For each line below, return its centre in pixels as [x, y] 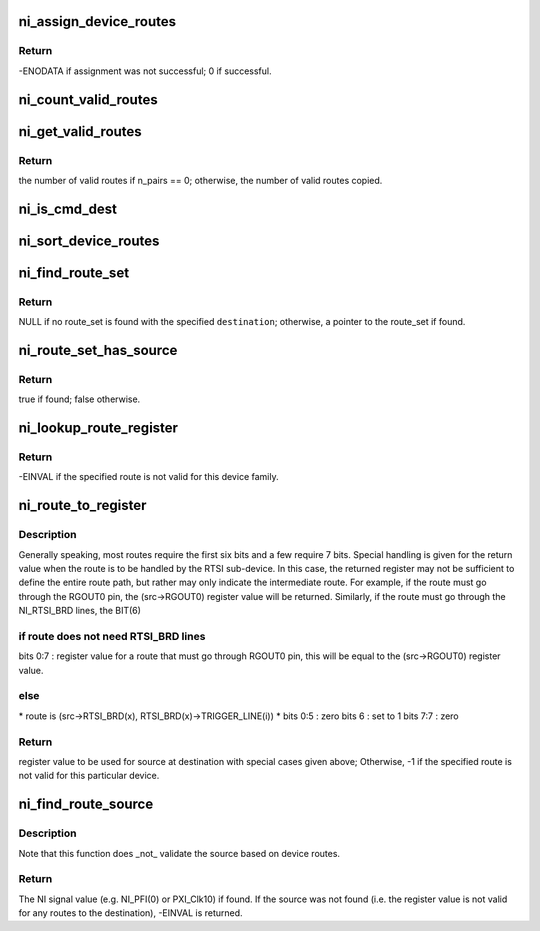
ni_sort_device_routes [89, 240]
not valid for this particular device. [89, 776]
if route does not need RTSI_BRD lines [112, 636]
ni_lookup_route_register [98, 428]
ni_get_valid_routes [80, 131]
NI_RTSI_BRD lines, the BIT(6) [80, 611]
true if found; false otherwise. [79, 399]
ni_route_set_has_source [98, 350]
